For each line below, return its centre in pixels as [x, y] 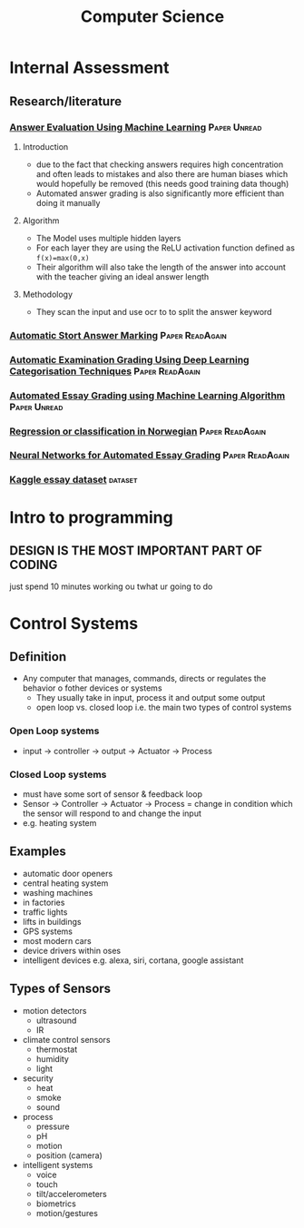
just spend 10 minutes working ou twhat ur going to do [111, 586]
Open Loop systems [54, 731]
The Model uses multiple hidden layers [108, 238]
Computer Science [152, 17]
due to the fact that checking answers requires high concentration [160, 164]
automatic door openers [68, 873]
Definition [38, 657]
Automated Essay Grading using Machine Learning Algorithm [147, 395]
